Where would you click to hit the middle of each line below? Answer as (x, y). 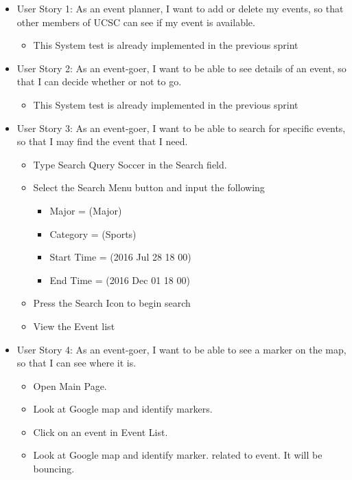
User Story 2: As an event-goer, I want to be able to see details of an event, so (181, 68)
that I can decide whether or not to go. (99, 81)
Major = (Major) (86, 210)
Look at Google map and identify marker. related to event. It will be (178, 455)
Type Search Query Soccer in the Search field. (130, 164)
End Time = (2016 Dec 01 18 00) (120, 280)
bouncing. (54, 469)
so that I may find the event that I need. (102, 141)
